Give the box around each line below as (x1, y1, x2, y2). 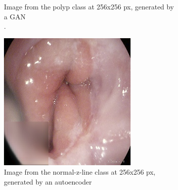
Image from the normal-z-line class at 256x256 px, (4, 167, 156, 177)
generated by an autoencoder (4, 176, 92, 187)
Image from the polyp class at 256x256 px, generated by (4, 1, 174, 11)
